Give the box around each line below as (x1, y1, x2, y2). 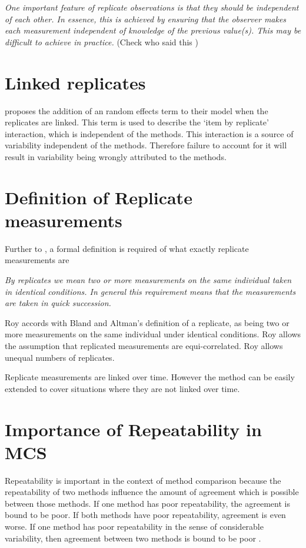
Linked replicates (5, 70, 146, 94)
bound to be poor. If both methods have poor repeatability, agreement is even (5, 509, 286, 521)
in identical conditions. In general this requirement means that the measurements (5, 285, 296, 297)
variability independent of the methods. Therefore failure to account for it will (5, 139, 287, 151)
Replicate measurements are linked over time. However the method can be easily (5, 371, 295, 383)
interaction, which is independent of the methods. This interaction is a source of (5, 127, 294, 140)
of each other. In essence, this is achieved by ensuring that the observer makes (5, 12, 287, 25)
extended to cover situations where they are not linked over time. (5, 382, 240, 394)
